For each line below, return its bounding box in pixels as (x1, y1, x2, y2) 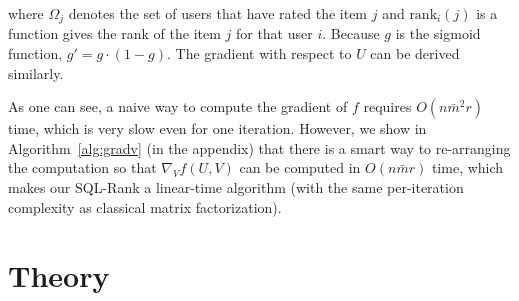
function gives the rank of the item (8, 23, 221, 44)
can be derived (370, 43, 460, 64)
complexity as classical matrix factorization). (8, 196, 282, 217)
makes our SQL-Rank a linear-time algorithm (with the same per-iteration (8, 177, 464, 198)
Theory (8, 255, 110, 296)
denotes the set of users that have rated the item (68, 3, 368, 23)
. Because (322, 23, 380, 44)
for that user (235, 23, 313, 44)
